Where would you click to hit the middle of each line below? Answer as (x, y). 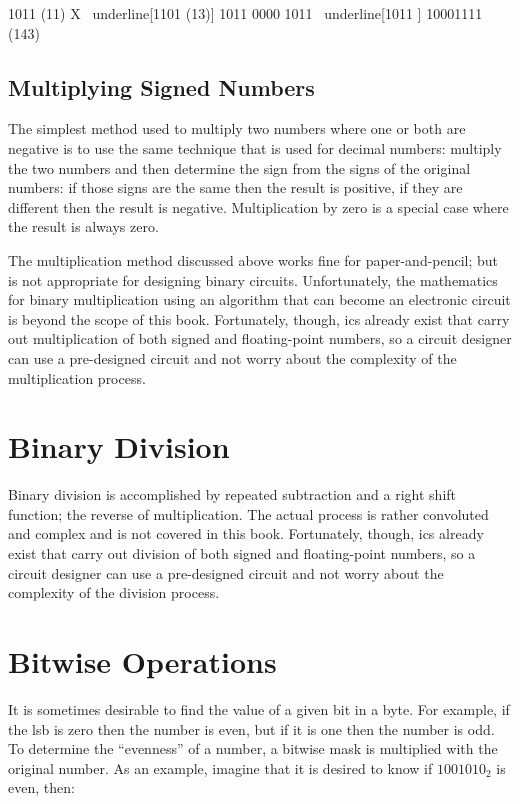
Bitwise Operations (142, 660)
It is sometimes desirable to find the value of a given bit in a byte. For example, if (259, 708)
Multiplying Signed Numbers (161, 86)
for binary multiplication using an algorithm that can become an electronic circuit (259, 299)
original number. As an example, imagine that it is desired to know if (220, 767)
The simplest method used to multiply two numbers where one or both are (237, 128)
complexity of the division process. (114, 592)
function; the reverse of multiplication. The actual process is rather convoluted (248, 513)
